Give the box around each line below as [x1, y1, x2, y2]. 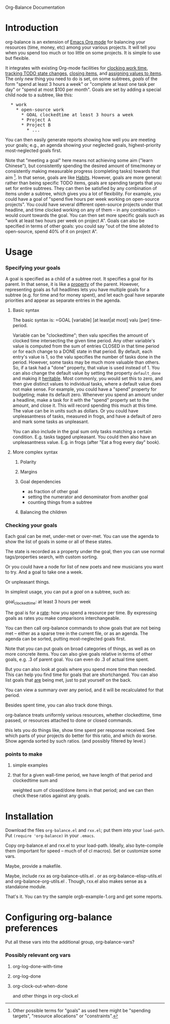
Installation [5, 810, 54, 822]
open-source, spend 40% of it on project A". [5, 228, 98, 234]
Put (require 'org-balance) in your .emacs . [5, 833, 95, 839]
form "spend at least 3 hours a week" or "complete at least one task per [5, 81, 155, 87]
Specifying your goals [5, 264, 61, 271]
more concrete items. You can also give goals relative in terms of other [5, 651, 153, 657]
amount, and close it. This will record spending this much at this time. [12, 402, 157, 408]
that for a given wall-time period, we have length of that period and [12, 772, 153, 778]
